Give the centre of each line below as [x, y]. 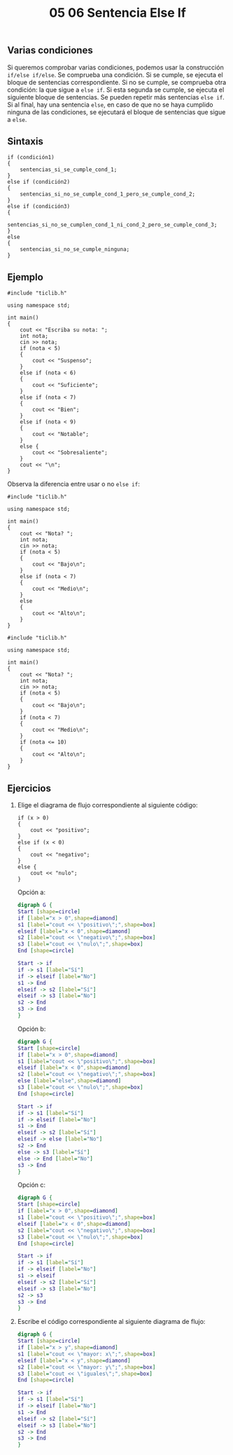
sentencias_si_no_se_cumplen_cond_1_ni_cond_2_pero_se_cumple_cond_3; [112, 225]
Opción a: [31, 892]
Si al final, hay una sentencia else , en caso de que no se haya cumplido [110, 104]
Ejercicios [29, 788]
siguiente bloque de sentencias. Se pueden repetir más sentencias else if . [116, 97]
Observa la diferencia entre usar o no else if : [73, 484]
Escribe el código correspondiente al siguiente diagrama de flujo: [111, 1322]
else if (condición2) [39, 182]
